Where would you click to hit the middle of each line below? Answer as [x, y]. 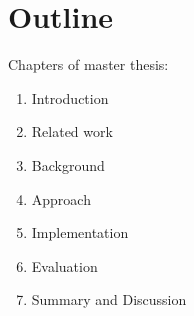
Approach [61, 198]
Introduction [70, 97]
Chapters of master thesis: [88, 64]
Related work [72, 131]
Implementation [80, 232]
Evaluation [64, 265]
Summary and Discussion [109, 299]
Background [68, 164]
